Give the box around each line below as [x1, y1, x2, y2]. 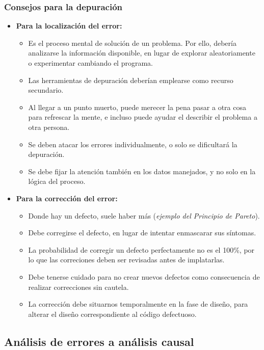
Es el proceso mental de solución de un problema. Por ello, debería [28, 37, 236, 48]
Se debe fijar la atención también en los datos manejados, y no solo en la [28, 166, 256, 176]
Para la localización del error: [16, 20, 122, 31]
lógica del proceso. [28, 176, 86, 186]
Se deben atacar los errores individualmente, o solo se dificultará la [28, 139, 237, 149]
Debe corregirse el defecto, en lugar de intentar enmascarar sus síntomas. [28, 227, 256, 238]
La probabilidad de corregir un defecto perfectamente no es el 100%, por [28, 244, 255, 255]
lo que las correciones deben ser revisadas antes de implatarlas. [28, 254, 225, 265]
